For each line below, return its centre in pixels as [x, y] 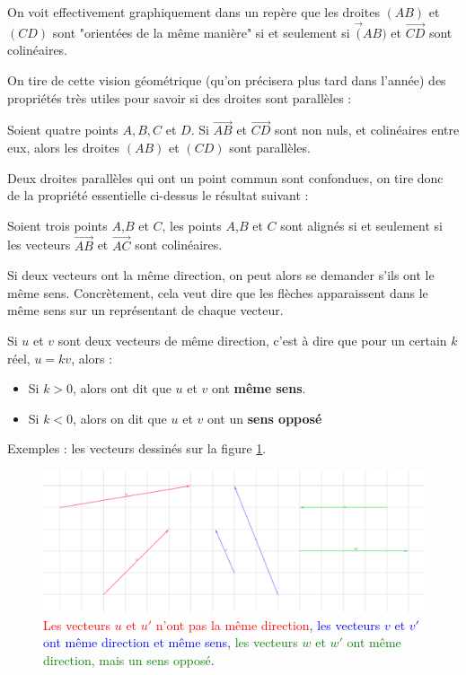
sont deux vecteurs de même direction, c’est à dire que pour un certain [252, 340]
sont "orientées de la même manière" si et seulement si [201, 32]
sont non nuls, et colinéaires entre [367, 130]
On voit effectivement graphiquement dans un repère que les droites [193, 12]
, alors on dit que [120, 418]
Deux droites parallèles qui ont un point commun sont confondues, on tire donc [225, 177]
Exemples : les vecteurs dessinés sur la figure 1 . [137, 448]
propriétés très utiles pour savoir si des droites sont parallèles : [180, 97]
